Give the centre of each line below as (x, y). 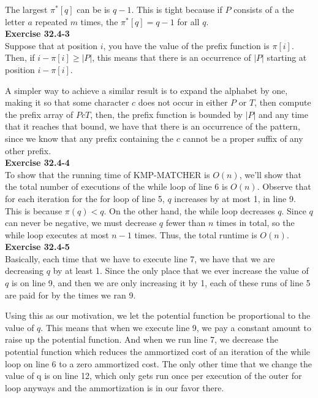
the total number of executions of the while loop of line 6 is (116, 186)
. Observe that (284, 186)
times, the (99, 21)
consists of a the (264, 9)
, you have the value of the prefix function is (186, 45)
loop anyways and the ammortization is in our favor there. (115, 387)
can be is (93, 9)
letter (15, 21)
